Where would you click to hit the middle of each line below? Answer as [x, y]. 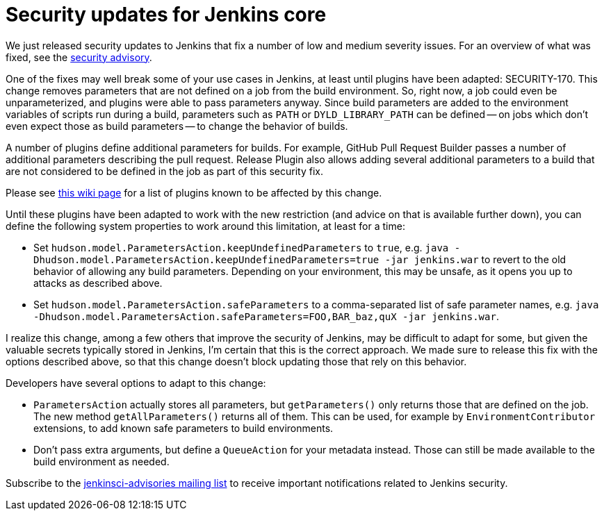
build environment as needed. [101, 461]
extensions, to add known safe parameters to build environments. [183, 428]
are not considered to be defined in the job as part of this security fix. [165, 171]
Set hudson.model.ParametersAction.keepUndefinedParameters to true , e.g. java [241, 247]
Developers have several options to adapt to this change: [136, 383]
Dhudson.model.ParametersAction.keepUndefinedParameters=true [206, 259]
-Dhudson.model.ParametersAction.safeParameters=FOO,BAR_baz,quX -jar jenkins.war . [266, 316]
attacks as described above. [98, 283]
